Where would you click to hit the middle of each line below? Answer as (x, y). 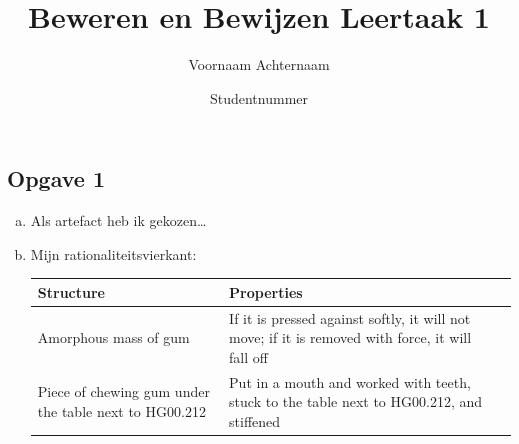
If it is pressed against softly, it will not (350, 317)
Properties (266, 291)
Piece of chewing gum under (123, 391)
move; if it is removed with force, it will (350, 337)
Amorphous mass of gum (113, 337)
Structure (71, 291)
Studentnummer (259, 97)
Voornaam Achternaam (259, 64)
